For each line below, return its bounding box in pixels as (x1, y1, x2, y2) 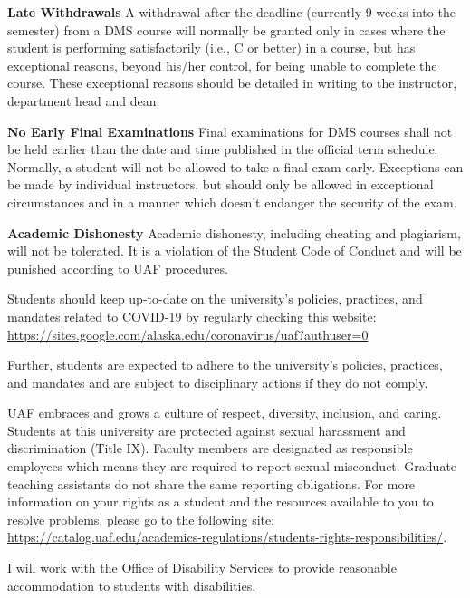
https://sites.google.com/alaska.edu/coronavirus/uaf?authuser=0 (7, 324, 369, 343)
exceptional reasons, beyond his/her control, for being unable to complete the (7, 55, 437, 74)
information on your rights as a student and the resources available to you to (7, 492, 434, 511)
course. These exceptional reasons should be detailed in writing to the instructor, (7, 73, 457, 92)
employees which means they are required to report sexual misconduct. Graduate (7, 457, 457, 476)
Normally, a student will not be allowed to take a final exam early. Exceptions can (7, 157, 464, 176)
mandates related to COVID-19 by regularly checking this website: (7, 306, 377, 325)
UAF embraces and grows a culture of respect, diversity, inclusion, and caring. (7, 403, 442, 422)
